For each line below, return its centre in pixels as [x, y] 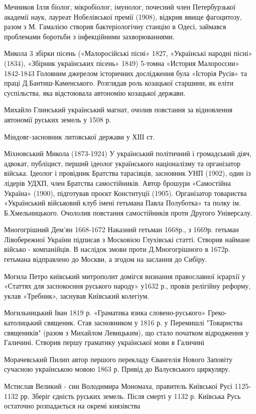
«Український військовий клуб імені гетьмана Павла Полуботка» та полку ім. [122, 203]
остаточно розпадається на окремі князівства [72, 406]
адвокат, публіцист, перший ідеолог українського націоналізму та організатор [122, 163]
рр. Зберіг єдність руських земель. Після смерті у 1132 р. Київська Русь [131, 396]
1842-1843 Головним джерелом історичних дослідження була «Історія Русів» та [125, 73]
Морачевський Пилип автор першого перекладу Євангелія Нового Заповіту [118, 359]
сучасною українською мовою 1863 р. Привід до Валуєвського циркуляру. [117, 369]
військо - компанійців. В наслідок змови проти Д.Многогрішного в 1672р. [117, 249]
